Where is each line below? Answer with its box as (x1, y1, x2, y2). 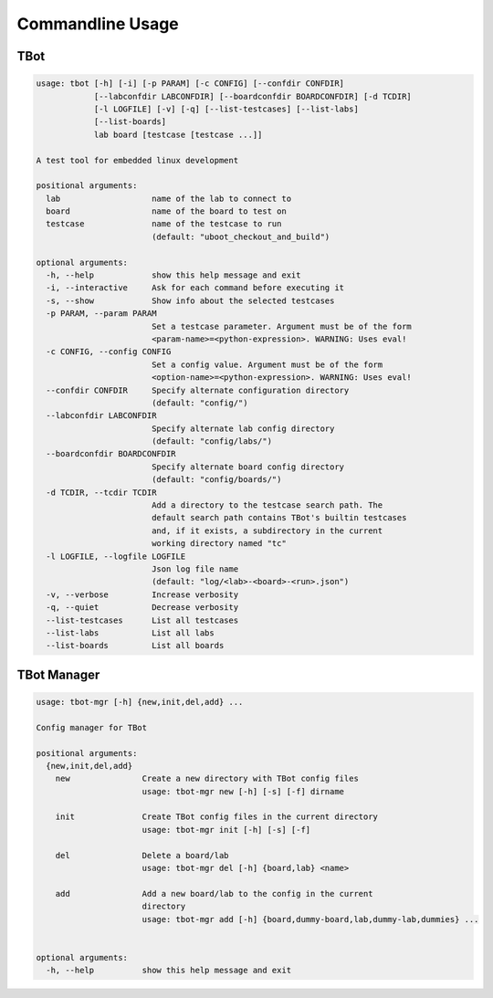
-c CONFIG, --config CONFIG (46, 347, 172, 357)
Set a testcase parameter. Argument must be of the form (151, 320, 413, 331)
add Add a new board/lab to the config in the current (55, 888, 373, 898)
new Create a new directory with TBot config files (55, 773, 360, 784)
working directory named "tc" (151, 539, 287, 549)
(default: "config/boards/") (151, 475, 282, 485)
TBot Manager (16, 667, 100, 682)
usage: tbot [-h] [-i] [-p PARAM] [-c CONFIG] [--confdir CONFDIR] (36, 79, 345, 89)
